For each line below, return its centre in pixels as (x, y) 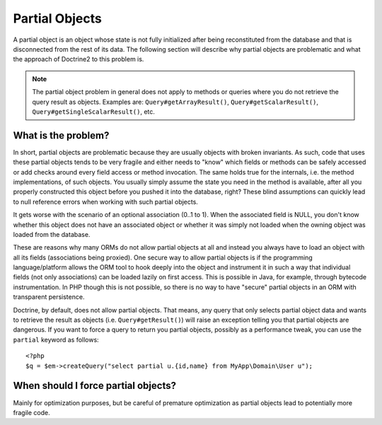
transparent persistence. (49, 297)
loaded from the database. (52, 234)
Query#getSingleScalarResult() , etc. (94, 111)
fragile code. (31, 412)
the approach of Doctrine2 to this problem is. (79, 59)
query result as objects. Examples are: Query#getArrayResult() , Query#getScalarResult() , (175, 102)
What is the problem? (61, 135)
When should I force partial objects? (95, 386)
